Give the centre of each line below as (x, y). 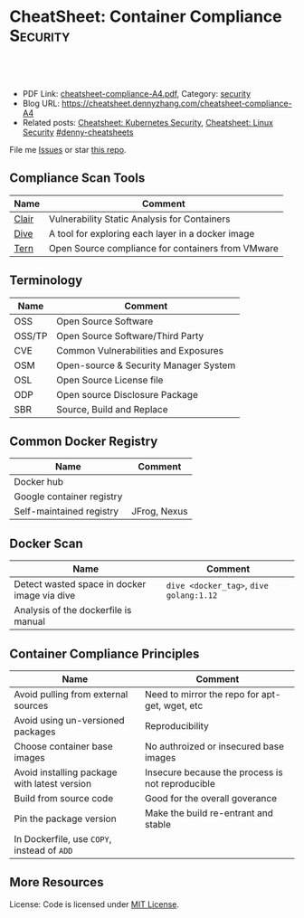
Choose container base (63, 746)
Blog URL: (41, 103)
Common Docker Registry (84, 441)
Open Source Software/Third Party (130, 336)
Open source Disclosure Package (128, 394)
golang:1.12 (192, 596)
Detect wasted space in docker (80, 584)
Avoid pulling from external (71, 694)
